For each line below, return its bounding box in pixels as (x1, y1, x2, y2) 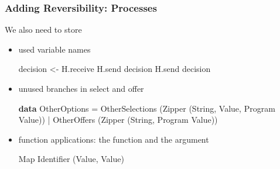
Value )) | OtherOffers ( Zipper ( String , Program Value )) (18, 113, 218, 126)
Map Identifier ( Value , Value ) (18, 153, 124, 165)
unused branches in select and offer (18, 82, 144, 94)
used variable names (18, 43, 91, 55)
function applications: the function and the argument (18, 133, 209, 145)
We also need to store (5, 23, 82, 36)
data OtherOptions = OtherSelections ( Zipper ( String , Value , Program (18, 102, 275, 114)
